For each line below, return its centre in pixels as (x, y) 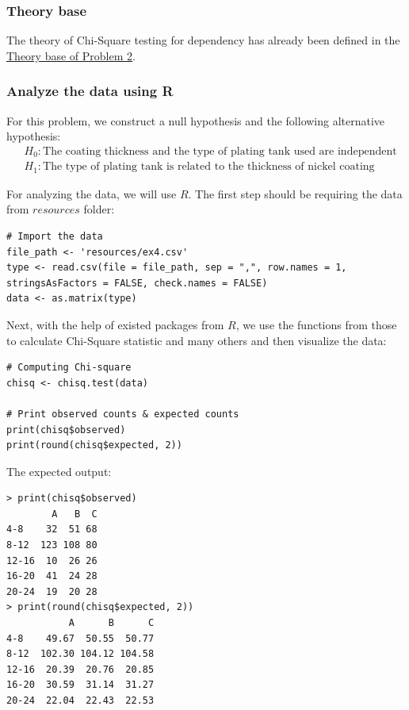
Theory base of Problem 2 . (71, 55)
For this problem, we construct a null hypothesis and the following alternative (196, 120)
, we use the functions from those (316, 324)
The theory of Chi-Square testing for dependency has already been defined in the (203, 40)
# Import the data (55, 236)
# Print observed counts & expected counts (123, 414)
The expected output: (59, 471)
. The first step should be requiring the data (295, 193)
